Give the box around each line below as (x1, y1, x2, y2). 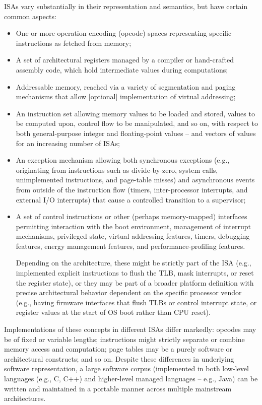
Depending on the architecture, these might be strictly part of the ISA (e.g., (16, 257, 251, 268)
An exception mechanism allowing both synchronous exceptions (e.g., (16, 155, 230, 165)
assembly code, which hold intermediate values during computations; (16, 64, 228, 75)
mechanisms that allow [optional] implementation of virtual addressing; (16, 91, 236, 102)
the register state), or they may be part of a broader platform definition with (16, 277, 254, 288)
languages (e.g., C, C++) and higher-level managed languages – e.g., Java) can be (4, 373, 258, 383)
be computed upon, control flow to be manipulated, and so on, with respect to (16, 118, 258, 128)
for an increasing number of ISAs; (16, 138, 120, 148)
